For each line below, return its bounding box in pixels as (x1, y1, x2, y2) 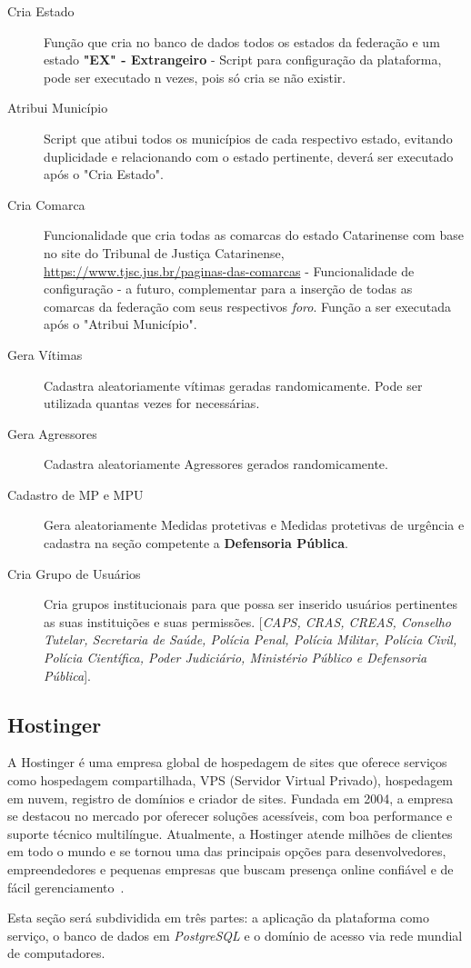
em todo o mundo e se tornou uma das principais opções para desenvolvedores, (7, 842, 446, 861)
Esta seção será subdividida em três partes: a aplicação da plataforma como (7, 908, 429, 927)
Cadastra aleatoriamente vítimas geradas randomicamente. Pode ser (44, 375, 423, 394)
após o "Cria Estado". (44, 165, 164, 184)
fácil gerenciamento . (7, 877, 125, 896)
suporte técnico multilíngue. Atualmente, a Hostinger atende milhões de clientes (7, 823, 453, 843)
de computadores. (7, 943, 105, 963)
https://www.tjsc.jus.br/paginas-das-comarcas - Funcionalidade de (44, 261, 415, 280)
